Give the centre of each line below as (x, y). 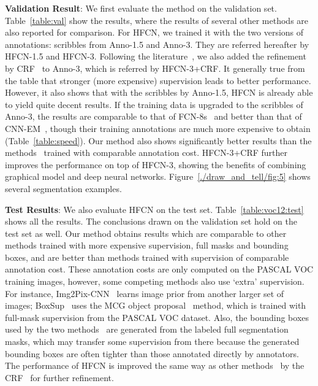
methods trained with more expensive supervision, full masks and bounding (147, 245)
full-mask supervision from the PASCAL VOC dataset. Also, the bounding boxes (157, 317)
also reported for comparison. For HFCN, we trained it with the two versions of (154, 32)
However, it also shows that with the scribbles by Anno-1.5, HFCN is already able (159, 92)
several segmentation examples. (63, 188)
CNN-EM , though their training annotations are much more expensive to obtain (158, 128)
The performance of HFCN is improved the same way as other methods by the (155, 365)
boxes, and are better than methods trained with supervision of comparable (147, 257)
